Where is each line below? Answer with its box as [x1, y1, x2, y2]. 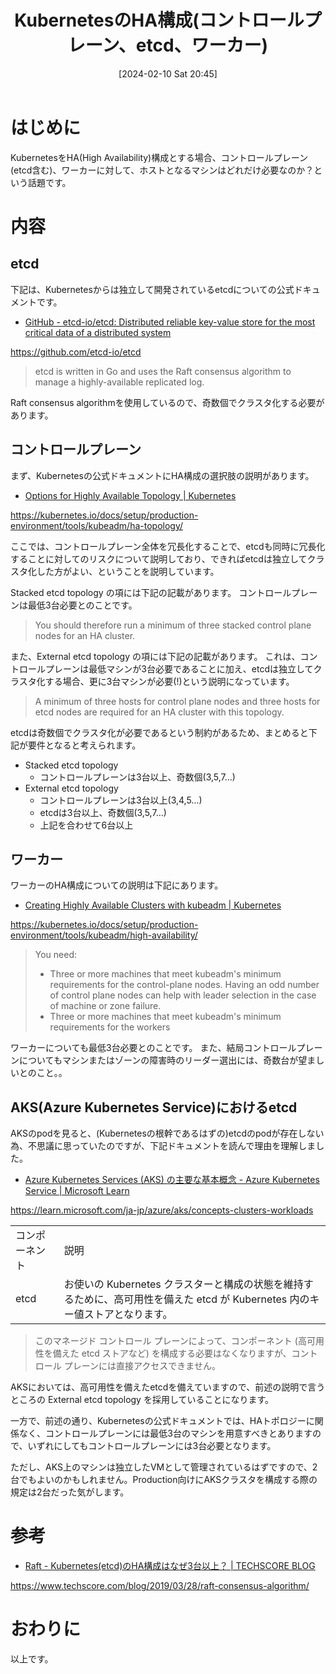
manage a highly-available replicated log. [34, 376, 205, 388]
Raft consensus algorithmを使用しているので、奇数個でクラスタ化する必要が [10, 396, 325, 408]
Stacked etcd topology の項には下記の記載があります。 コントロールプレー [10, 586, 318, 598]
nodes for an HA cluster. [34, 629, 136, 641]
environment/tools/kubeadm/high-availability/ [10, 929, 198, 941]
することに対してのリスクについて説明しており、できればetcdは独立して [10, 552, 308, 565]
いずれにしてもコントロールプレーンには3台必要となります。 [27, 1440, 277, 1452]
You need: [34, 949, 78, 961]
